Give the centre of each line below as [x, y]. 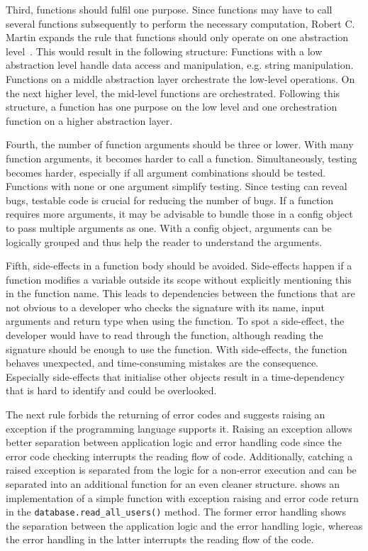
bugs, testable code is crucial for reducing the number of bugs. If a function [170, 200]
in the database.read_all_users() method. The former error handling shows [176, 512]
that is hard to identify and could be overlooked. [111, 390]
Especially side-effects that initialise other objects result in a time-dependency [175, 376]
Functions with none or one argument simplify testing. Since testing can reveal [177, 186]
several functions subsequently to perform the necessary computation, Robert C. [180, 23]
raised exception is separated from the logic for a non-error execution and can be [181, 470]
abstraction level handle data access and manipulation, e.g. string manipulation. [180, 65]
